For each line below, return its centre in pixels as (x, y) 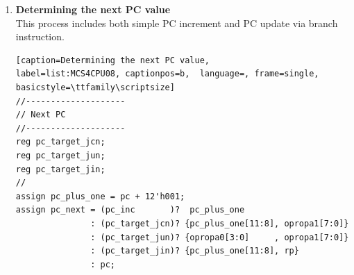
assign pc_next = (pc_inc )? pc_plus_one (130, 210)
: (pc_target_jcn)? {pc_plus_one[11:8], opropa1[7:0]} (220, 223)
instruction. (40, 36)
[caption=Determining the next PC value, (112, 60)
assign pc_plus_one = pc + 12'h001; (100, 196)
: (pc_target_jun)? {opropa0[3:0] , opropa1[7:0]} (220, 237)
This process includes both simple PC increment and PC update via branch (177, 23)
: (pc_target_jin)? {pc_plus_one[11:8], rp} (195, 251)
